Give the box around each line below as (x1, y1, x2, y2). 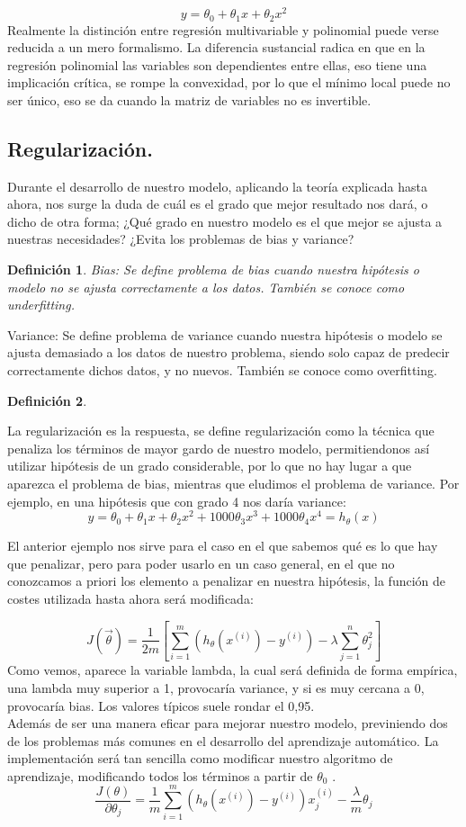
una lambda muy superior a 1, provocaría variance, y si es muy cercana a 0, (7, 678, 425, 697)
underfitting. (7, 295, 75, 314)
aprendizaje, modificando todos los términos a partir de (7, 766, 313, 785)
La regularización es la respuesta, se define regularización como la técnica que (7, 421, 435, 440)
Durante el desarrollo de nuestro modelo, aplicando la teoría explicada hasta (7, 176, 427, 195)
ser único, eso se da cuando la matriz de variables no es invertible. (7, 90, 372, 109)
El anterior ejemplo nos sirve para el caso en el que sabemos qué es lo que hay (7, 536, 438, 555)
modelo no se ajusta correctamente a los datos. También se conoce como (7, 277, 405, 296)
